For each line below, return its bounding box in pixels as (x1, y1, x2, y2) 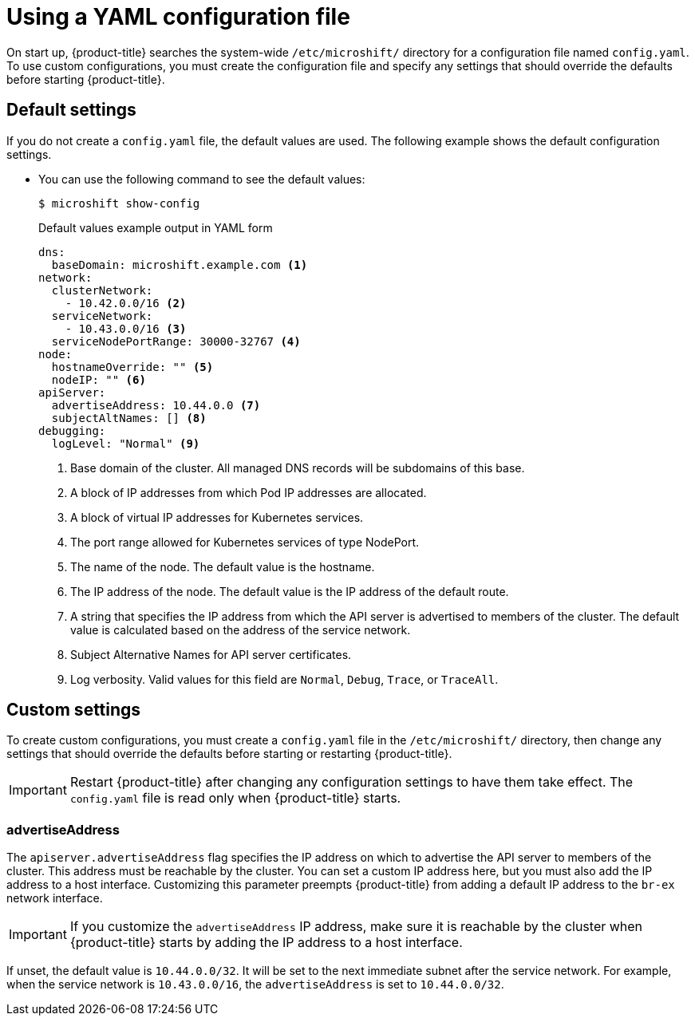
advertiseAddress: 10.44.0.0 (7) (51, 398, 261, 412)
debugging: (38, 424, 106, 437)
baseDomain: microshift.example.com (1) (51, 258, 308, 271)
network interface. (6, 891, 103, 906)
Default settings (6, 100, 136, 120)
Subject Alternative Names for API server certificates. (70, 647, 352, 661)
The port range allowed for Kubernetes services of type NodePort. (70, 535, 420, 549)
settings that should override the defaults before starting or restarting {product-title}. (6, 747, 452, 761)
